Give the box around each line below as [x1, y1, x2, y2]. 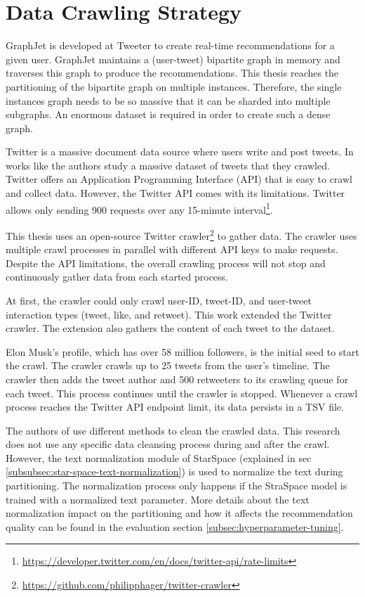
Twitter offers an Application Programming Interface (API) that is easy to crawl [6, 172, 352, 186]
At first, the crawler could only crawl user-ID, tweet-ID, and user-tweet [6, 293, 312, 307]
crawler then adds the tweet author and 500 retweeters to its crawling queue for [6, 371, 349, 386]
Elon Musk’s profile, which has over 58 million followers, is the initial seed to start [6, 344, 359, 359]
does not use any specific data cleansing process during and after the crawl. [6, 437, 330, 451]
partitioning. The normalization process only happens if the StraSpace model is [6, 478, 347, 493]
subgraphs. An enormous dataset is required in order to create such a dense [6, 107, 331, 122]
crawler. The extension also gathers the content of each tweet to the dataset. [6, 321, 335, 335]
